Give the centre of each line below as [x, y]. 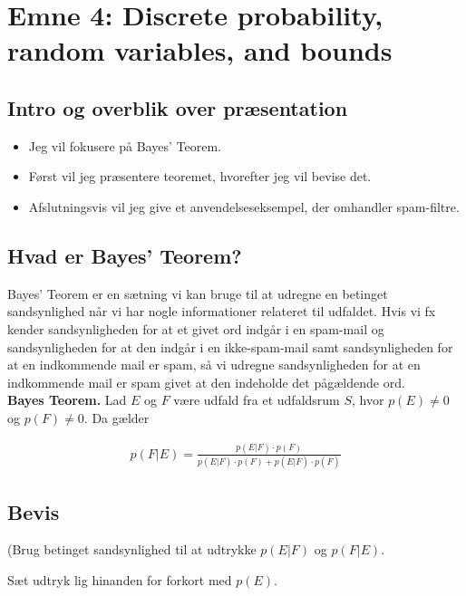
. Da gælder [116, 417]
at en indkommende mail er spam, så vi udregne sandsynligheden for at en [214, 365]
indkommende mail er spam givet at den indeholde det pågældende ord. [206, 382]
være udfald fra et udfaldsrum [257, 400]
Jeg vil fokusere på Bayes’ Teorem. [125, 145]
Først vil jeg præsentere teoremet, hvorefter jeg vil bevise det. [200, 176]
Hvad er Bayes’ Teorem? [125, 255]
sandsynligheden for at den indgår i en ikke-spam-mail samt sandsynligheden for [230, 346]
